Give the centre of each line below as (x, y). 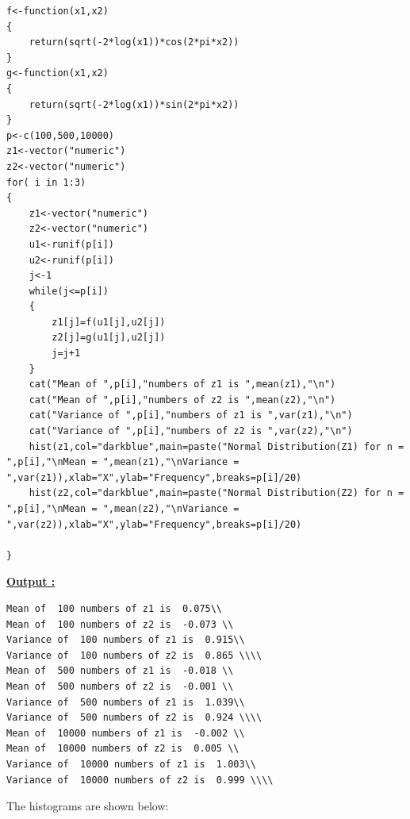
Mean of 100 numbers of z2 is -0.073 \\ (120, 624)
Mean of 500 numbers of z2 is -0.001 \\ (120, 686)
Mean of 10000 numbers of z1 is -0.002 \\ (126, 733)
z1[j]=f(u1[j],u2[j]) (109, 322)
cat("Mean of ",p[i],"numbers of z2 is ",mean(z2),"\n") (182, 400)
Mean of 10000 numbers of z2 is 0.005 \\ (123, 749)
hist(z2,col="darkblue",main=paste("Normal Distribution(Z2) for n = (216, 493)
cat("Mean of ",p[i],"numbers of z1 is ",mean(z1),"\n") (182, 385)
